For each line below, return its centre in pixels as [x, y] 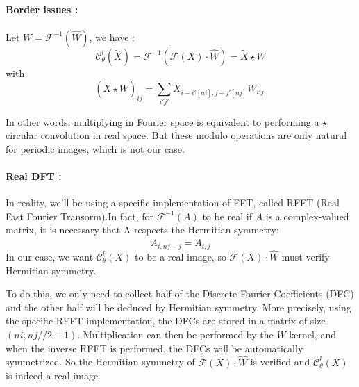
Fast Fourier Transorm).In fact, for [80, 216]
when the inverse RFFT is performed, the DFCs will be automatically [155, 348]
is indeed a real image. [53, 376]
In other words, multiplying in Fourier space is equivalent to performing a [162, 121]
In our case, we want [50, 256]
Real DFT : [34, 176]
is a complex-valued [307, 216]
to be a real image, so [181, 256]
